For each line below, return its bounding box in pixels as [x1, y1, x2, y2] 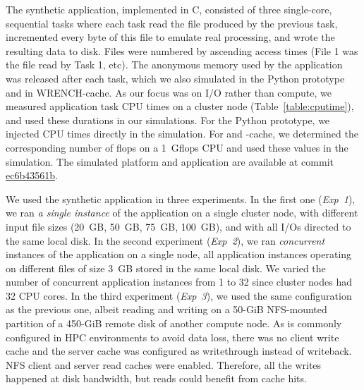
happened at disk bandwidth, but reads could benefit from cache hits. [6, 371, 307, 386]
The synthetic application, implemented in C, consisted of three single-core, [6, 2, 332, 16]
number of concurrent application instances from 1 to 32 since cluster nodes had [6, 274, 352, 289]
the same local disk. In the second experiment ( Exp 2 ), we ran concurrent [6, 233, 325, 248]
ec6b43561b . [6, 168, 58, 183]
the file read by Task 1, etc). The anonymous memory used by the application [6, 57, 343, 72]
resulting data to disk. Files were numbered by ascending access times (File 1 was [6, 43, 358, 58]
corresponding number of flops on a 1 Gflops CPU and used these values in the [6, 140, 348, 154]
